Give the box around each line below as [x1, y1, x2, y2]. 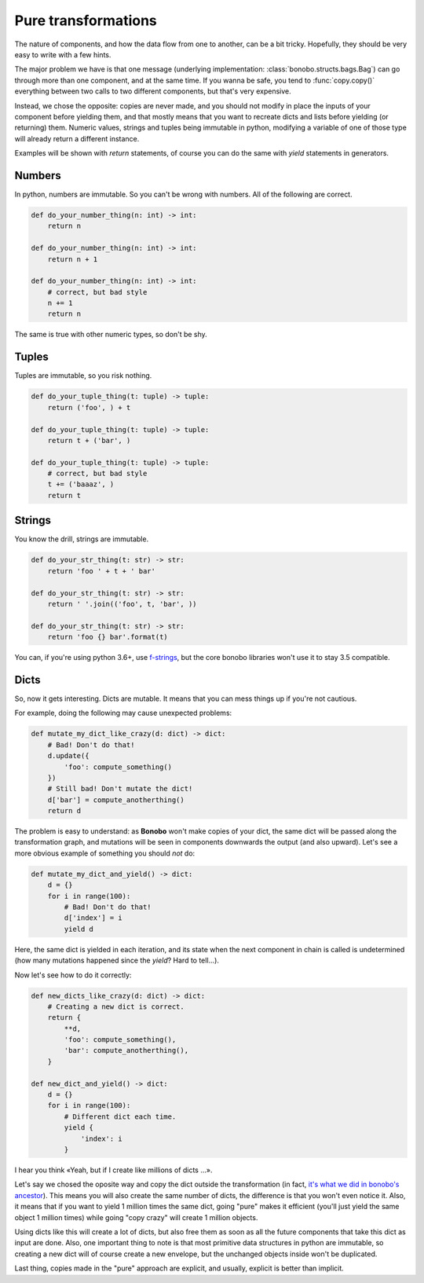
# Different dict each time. [64, 1112, 177, 1121]
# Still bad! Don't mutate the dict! [47, 784, 193, 794]
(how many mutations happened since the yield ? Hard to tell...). [14, 955, 220, 966]
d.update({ [47, 751, 90, 761]
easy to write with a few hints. [14, 49, 111, 59]
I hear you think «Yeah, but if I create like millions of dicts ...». [14, 1165, 213, 1175]
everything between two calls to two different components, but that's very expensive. [14, 86, 291, 96]
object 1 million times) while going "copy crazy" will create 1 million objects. [14, 1212, 258, 1222]
